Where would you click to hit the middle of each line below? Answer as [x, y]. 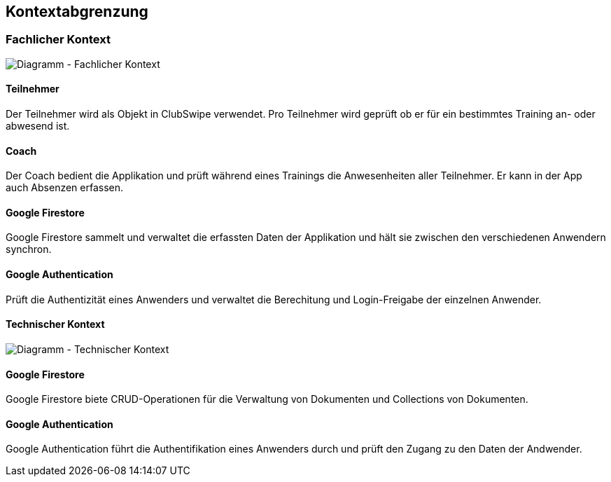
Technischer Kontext [55, 324]
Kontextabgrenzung [77, 12]
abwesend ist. [38, 126]
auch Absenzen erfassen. [65, 188]
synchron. [29, 249]
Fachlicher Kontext [58, 40]
